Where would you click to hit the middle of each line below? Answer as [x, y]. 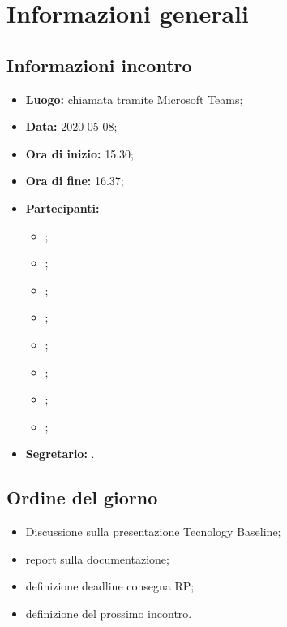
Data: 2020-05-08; [71, 126]
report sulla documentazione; [97, 558]
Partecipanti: [62, 208]
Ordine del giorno [82, 497]
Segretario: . [60, 454]
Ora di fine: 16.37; [75, 181]
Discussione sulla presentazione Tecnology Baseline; [153, 532]
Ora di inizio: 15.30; [79, 153]
